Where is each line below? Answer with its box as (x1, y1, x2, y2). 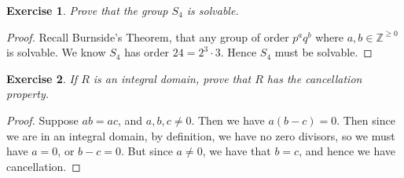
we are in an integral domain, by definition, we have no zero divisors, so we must (6, 127, 395, 143)
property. (6, 85, 50, 102)
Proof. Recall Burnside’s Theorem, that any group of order (6, 28, 289, 45)
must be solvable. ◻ (274, 44, 373, 60)
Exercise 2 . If (6, 70, 78, 86)
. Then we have (191, 111, 265, 128)
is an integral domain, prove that (93, 70, 252, 86)
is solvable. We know (6, 44, 106, 60)
